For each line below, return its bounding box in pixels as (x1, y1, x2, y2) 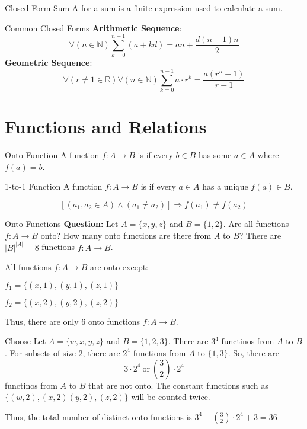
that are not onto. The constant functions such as (88, 379, 268, 391)
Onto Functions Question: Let (5, 217, 119, 229)
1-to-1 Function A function (5, 180, 103, 193)
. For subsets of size (5, 346, 76, 358)
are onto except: (89, 261, 149, 273)
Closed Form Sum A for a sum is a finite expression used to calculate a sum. (5, 2, 283, 14)
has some (198, 149, 232, 161)
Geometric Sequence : (5, 56, 92, 69)
